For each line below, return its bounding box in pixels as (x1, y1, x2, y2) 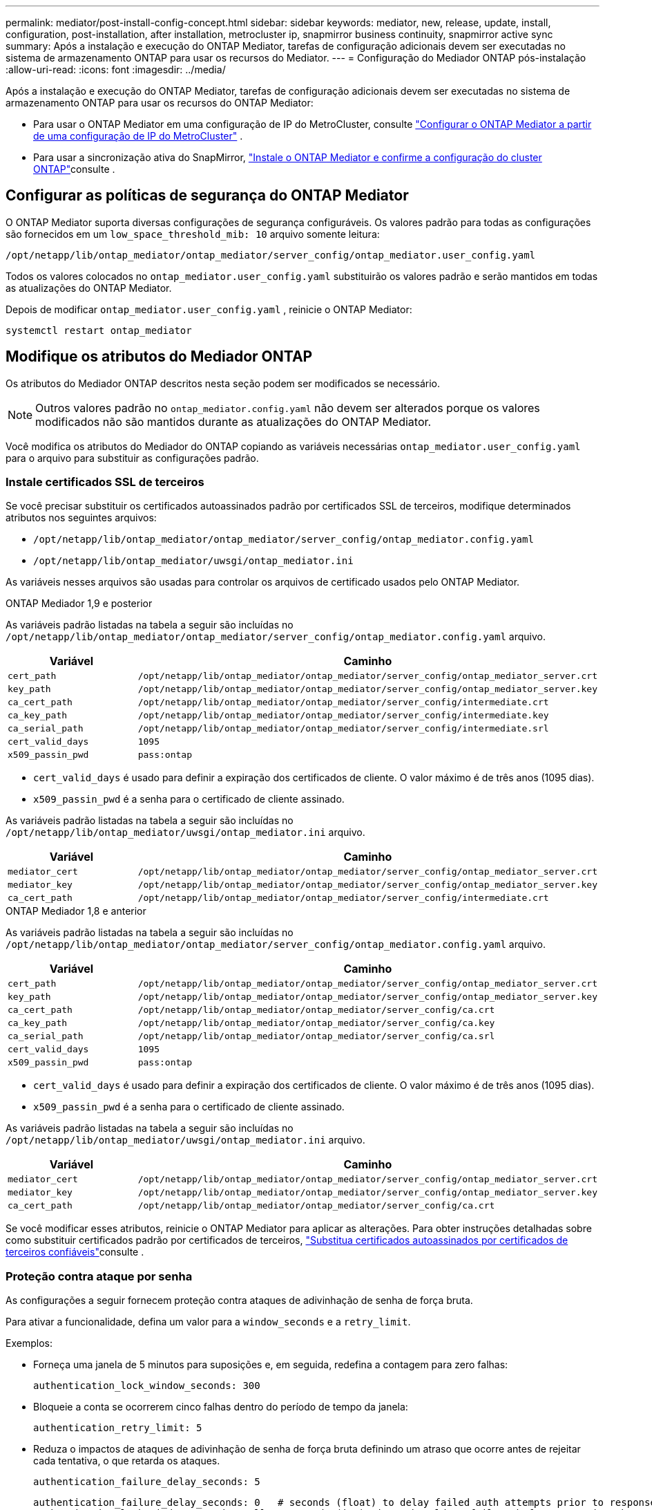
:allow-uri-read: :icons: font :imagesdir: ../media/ (6, 64, 226, 75)
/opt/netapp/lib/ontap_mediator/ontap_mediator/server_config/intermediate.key (137, 710, 549, 721)
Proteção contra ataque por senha (6, 1269, 193, 1283)
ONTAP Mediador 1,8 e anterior (6, 905, 146, 917)
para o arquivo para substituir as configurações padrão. (6, 451, 259, 464)
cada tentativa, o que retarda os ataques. (33, 1455, 220, 1467)
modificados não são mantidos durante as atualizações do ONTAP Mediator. (35, 414, 432, 429)
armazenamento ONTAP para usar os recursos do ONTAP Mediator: (6, 97, 314, 109)
